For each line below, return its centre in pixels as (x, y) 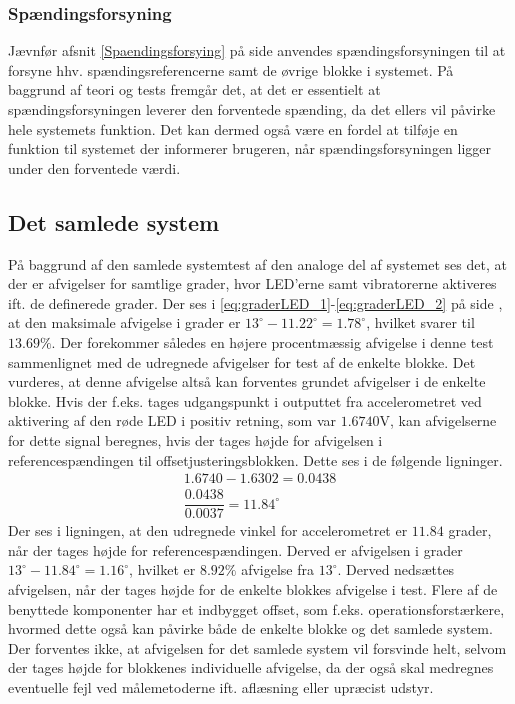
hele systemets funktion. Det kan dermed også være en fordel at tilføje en (233, 128)
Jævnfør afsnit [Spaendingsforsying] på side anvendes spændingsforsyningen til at (257, 50)
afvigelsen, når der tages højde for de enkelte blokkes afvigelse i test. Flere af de (253, 589)
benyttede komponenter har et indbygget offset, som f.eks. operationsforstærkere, (256, 608)
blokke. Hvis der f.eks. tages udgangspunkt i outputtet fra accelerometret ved (245, 400)
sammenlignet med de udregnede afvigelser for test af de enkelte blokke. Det (242, 361)
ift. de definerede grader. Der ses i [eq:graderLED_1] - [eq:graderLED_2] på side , (255, 302)
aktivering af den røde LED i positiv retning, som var (172, 420)
